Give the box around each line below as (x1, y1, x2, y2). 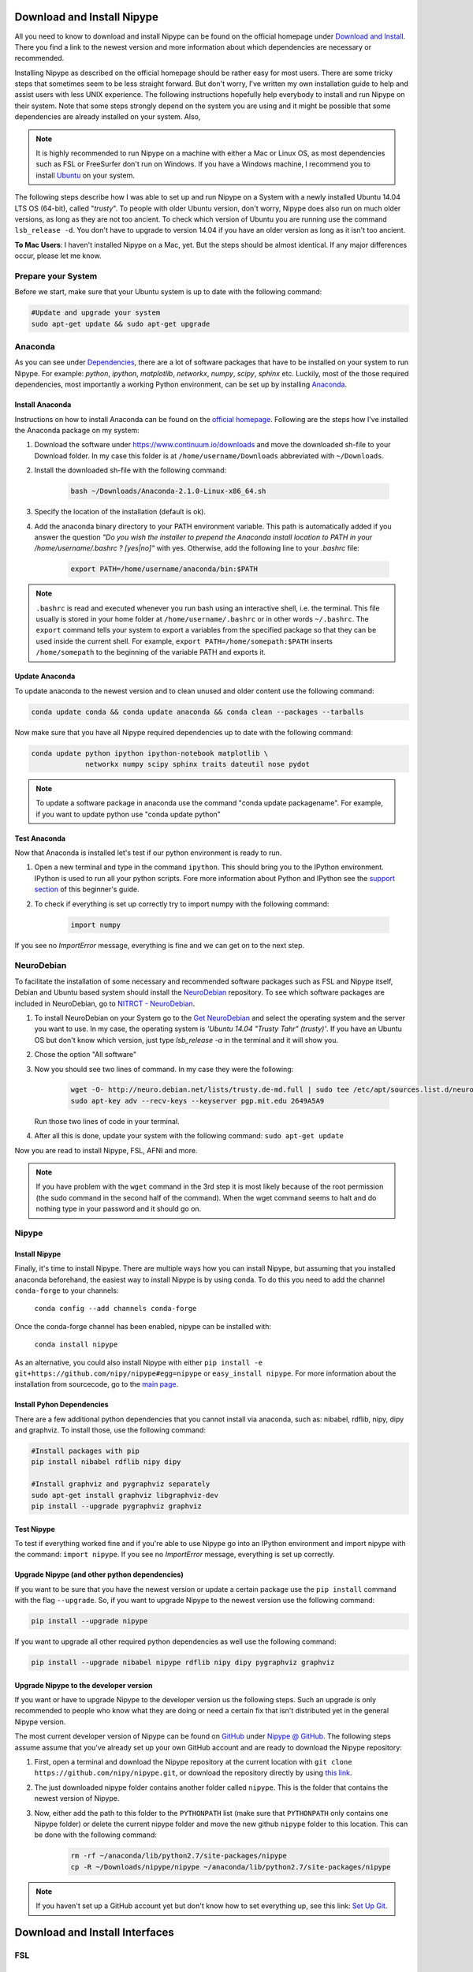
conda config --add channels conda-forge (34, 1304, 197, 1313)
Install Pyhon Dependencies (14, 1400, 110, 1410)
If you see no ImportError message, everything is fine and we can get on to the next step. (14, 940, 305, 950)
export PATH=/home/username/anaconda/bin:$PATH (70, 565, 258, 573)
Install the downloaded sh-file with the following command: (34, 465, 227, 475)
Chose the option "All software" (34, 1050, 137, 1059)
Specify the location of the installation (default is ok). (34, 507, 207, 517)
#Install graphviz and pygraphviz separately (31, 1480, 210, 1488)
